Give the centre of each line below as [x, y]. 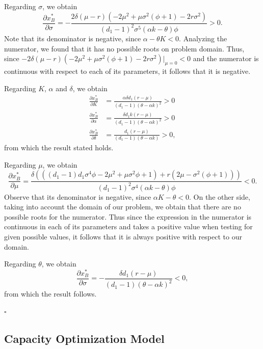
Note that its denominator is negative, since [73, 38]
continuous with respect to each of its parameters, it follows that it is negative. [127, 71]
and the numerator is [226, 58]
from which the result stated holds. [59, 147]
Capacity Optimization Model [84, 338]
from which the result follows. [50, 294]
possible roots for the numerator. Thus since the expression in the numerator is [128, 216]
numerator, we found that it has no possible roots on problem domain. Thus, [124, 48]
